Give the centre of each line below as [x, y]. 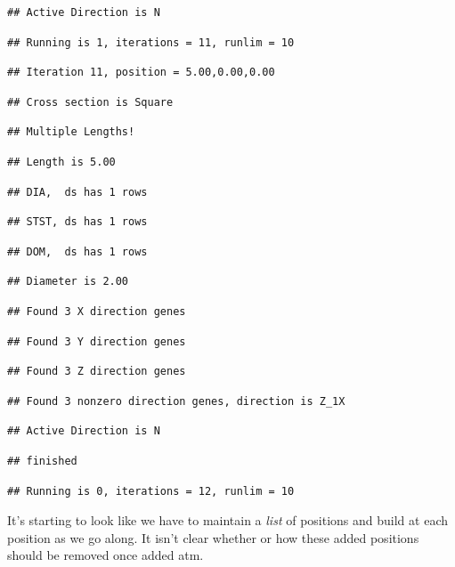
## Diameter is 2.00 [68, 282]
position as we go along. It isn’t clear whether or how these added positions [213, 537]
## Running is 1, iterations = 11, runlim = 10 [151, 42]
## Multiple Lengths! [71, 132]
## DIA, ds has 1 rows [77, 192]
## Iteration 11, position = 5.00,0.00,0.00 [141, 73]
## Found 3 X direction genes [97, 311]
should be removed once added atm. [106, 555]
